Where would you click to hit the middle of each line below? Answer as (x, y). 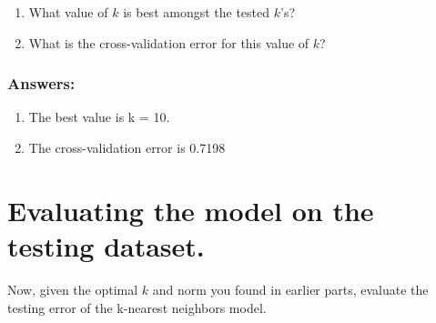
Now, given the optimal (73, 289)
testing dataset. (106, 245)
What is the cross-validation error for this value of (169, 42)
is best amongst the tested (197, 12)
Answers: (41, 83)
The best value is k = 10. (99, 117)
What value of (68, 12)
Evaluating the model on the (191, 210)
